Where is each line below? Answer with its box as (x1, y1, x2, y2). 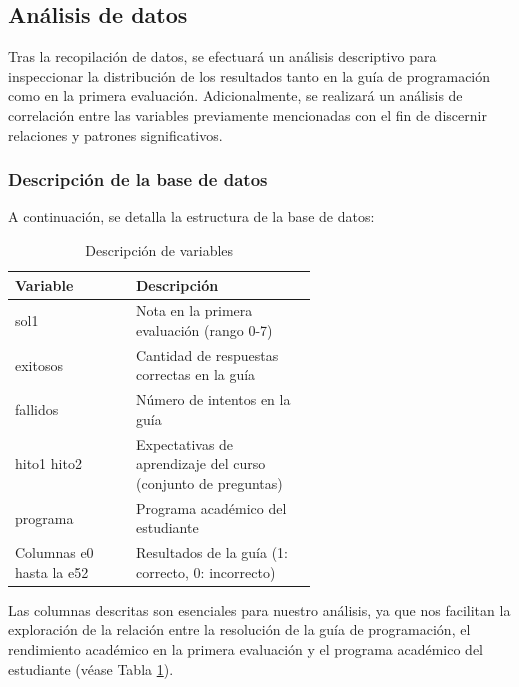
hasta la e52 (15, 561, 89, 582)
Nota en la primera (135, 300, 253, 321)
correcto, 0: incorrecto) (135, 561, 276, 582)
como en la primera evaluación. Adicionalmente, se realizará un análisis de (8, 85, 463, 106)
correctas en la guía (135, 364, 256, 385)
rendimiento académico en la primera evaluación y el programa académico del (8, 639, 483, 660)
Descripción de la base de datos (8, 167, 268, 192)
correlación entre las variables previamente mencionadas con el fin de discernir (8, 104, 487, 125)
